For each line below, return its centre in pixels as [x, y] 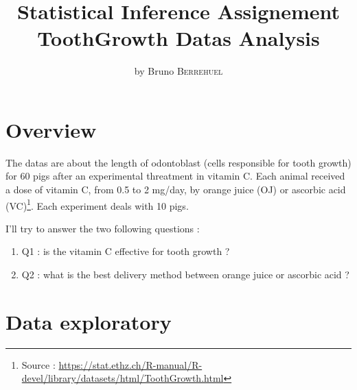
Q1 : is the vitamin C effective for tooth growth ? [126, 251]
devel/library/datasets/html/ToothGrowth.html [123, 378]
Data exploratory [89, 321]
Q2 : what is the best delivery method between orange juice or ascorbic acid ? [185, 275]
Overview [51, 129]
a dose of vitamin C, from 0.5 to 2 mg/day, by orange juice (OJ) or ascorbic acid [176, 190]
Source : [38, 364]
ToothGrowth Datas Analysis [178, 38]
